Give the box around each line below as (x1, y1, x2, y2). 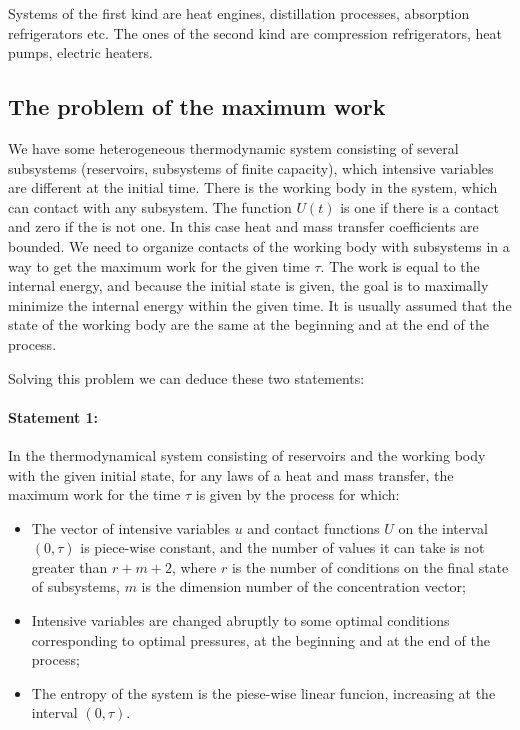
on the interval (398, 517, 488, 538)
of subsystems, (31, 576, 120, 597)
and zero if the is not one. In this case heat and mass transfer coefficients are (8, 216, 479, 237)
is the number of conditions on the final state (231, 556, 509, 577)
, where (171, 556, 217, 577)
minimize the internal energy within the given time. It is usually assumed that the (8, 294, 512, 315)
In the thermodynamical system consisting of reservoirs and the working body (8, 444, 486, 465)
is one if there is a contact (340, 196, 499, 217)
